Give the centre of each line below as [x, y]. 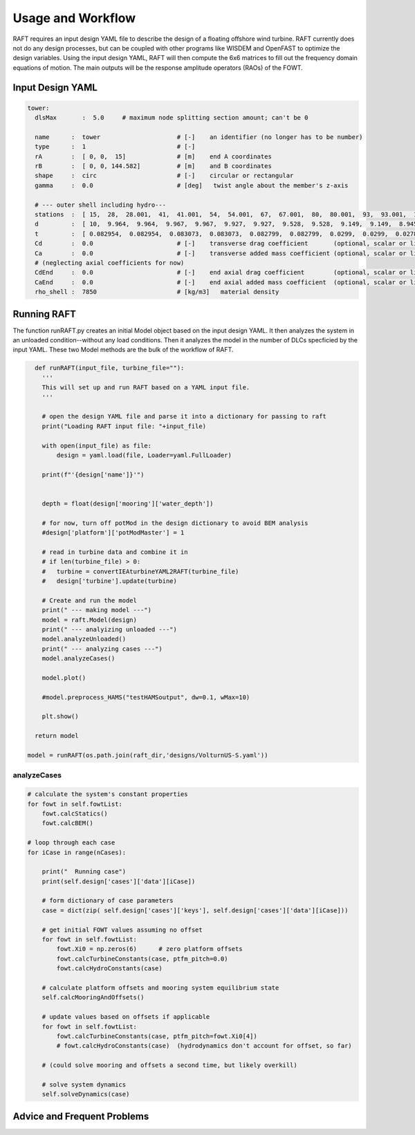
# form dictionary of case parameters [108, 901]
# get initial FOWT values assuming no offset [122, 930]
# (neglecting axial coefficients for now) [110, 262]
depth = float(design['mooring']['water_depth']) [128, 504]
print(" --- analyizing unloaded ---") [110, 629]
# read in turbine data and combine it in [115, 552]
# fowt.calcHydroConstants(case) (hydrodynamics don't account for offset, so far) [204, 1046]
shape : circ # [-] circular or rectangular [164, 176]
